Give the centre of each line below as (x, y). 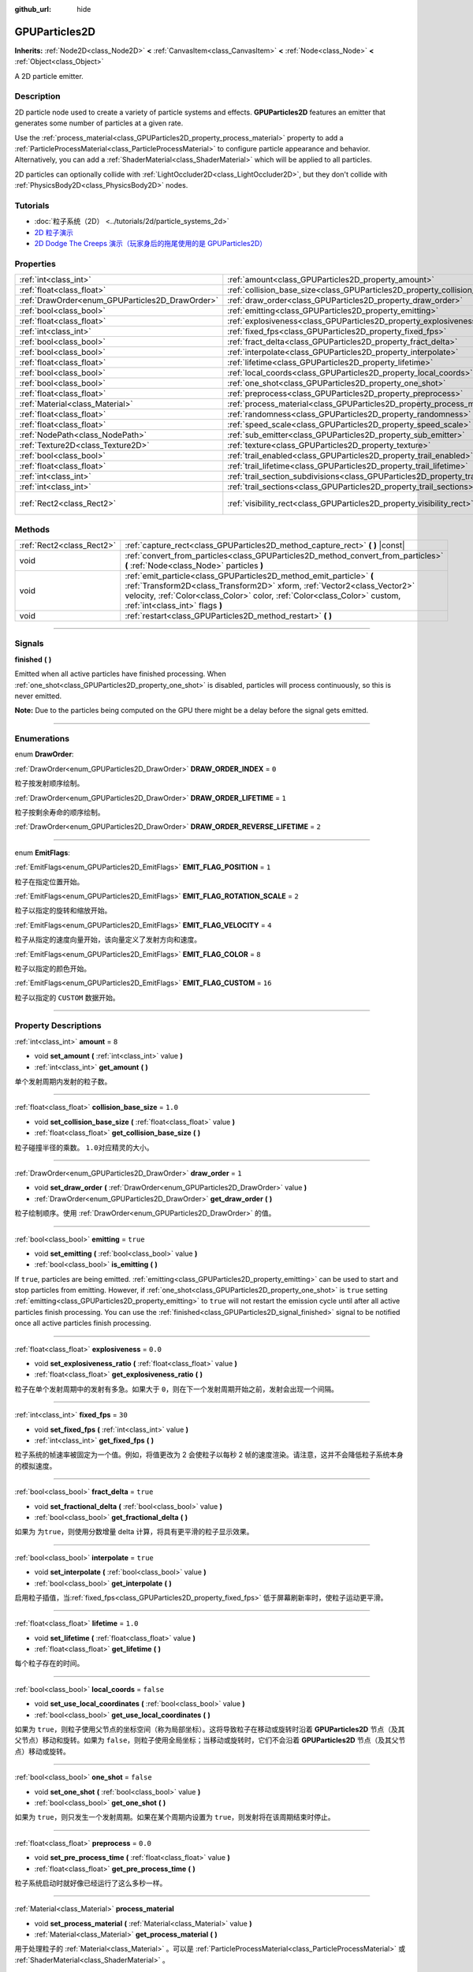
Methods (32, 529)
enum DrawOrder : (44, 754)
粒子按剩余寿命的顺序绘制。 (60, 812)
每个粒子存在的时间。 (49, 1664)
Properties (35, 263)
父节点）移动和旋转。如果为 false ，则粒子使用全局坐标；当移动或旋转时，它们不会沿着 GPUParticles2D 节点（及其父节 (210, 1740)
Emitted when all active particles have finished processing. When (120, 674)
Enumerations (42, 739)
